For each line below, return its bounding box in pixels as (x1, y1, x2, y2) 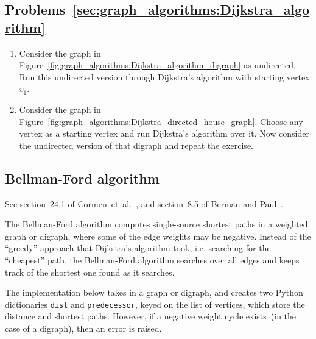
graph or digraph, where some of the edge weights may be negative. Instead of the (5, 229, 311, 242)
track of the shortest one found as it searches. (5, 265, 175, 278)
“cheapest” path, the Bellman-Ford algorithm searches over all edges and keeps (5, 253, 300, 266)
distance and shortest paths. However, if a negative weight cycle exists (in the (5, 310, 297, 323)
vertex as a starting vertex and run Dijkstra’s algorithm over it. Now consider (19, 127, 309, 140)
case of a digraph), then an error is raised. (5, 321, 162, 334)
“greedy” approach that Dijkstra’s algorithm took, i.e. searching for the (5, 241, 271, 254)
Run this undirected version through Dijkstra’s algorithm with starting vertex (19, 70, 310, 83)
